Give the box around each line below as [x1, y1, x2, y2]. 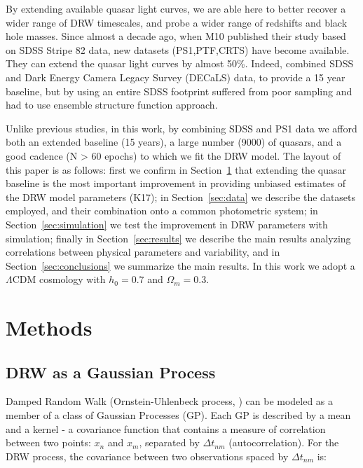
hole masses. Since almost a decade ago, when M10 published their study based [6, 29, 346, 43]
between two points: [6, 435, 91, 450]
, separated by [139, 435, 200, 450]
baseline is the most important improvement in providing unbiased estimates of [6, 176, 346, 191]
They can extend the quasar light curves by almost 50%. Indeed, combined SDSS [6, 56, 354, 71]
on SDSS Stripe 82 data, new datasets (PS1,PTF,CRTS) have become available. [6, 42, 350, 57]
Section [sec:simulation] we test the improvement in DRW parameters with [6, 216, 328, 231]
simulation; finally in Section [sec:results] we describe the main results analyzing [6, 230, 351, 245]
